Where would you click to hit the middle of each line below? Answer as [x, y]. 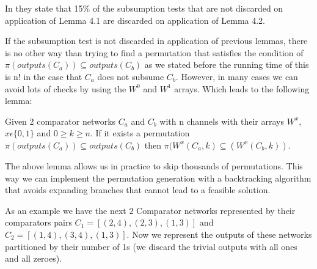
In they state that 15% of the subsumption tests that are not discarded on [144, 8]
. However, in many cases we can [237, 76]
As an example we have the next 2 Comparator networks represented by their [150, 210]
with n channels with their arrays [222, 121]
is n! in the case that [44, 76]
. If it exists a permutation [140, 133]
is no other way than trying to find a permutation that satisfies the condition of [154, 52]
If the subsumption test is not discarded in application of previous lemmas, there [156, 41]
